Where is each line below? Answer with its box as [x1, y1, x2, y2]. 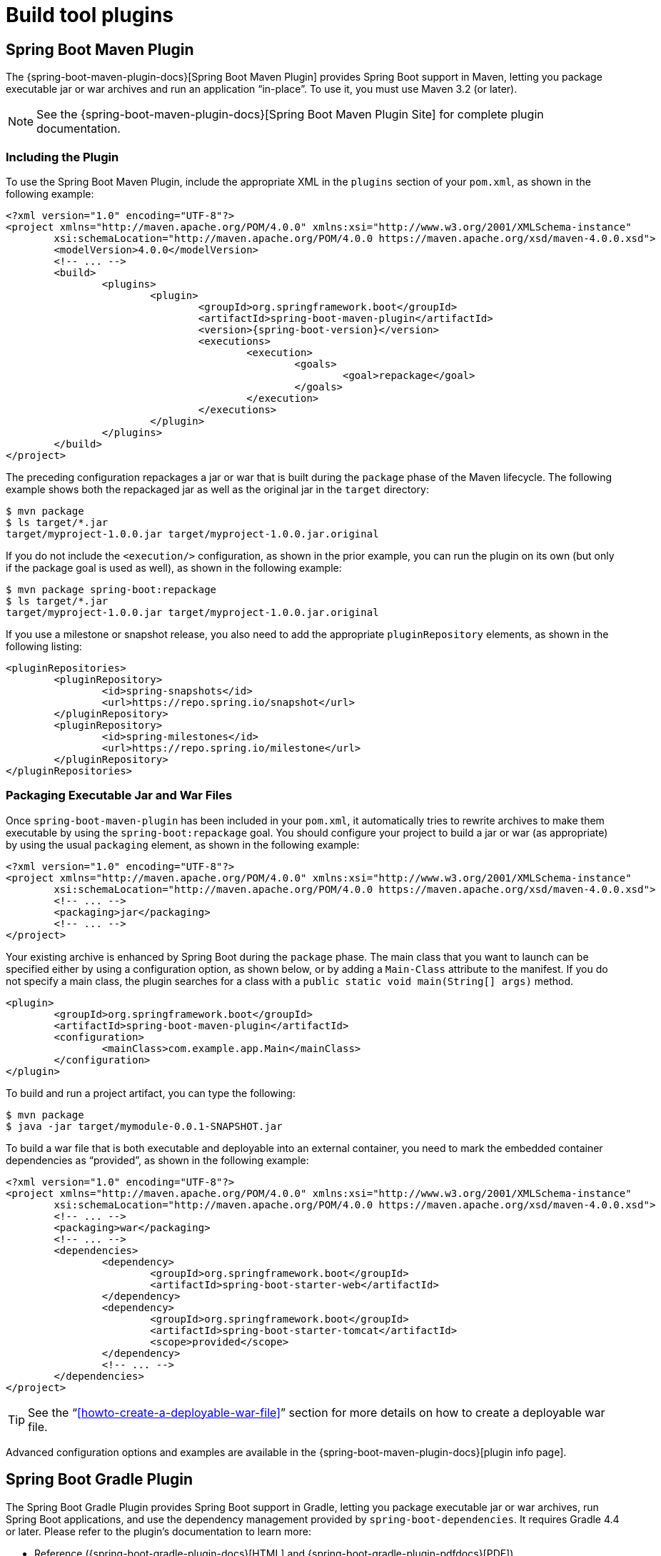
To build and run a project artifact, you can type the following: [6, 1086, 296, 1099]
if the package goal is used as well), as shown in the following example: [6, 561, 342, 574]
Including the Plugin [6, 149, 119, 164]
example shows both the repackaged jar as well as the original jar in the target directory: [6, 483, 429, 495]
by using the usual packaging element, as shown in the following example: [6, 838, 360, 851]
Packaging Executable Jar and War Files [6, 788, 233, 803]
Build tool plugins [6, 3, 174, 27]
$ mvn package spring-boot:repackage [6, 583, 217, 595]
